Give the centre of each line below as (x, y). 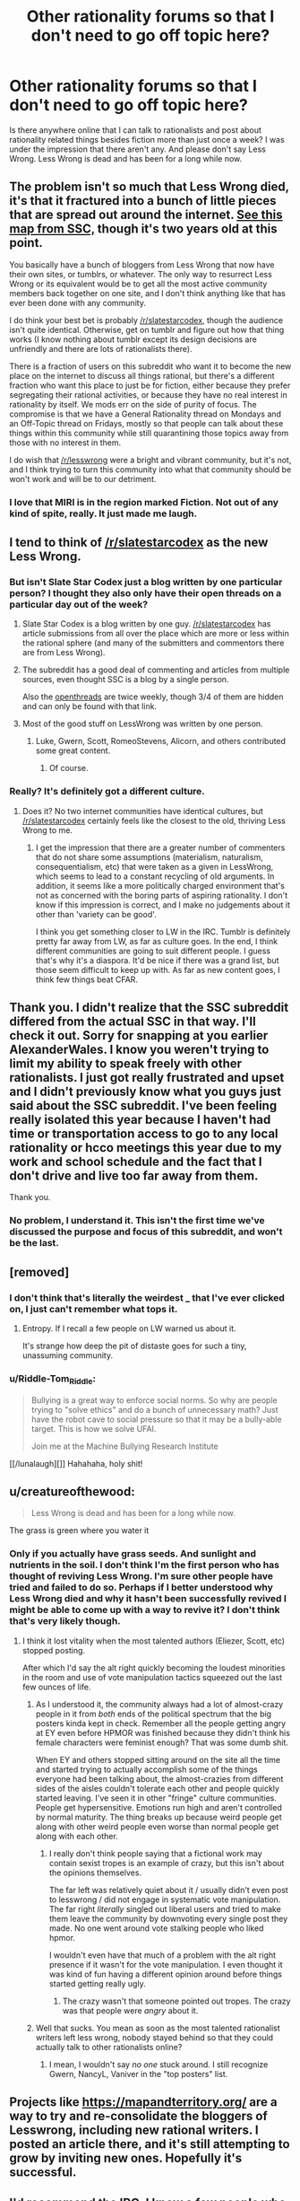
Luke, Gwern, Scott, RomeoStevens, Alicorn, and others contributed (161, 741)
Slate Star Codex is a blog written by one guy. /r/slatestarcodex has (146, 624)
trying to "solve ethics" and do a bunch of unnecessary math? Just (155, 1409)
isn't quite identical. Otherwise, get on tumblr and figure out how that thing (147, 329)
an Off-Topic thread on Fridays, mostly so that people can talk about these (146, 423)
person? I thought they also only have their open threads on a (146, 592)
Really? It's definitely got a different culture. (107, 792)
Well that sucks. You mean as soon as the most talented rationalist (158, 2028)
